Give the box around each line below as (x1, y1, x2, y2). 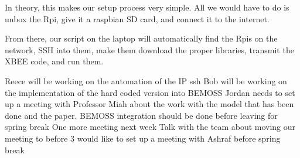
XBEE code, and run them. (5, 55, 104, 67)
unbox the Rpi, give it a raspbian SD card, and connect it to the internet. (5, 12, 270, 25)
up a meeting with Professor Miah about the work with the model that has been (5, 98, 294, 110)
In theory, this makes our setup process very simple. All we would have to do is (5, 1, 289, 13)
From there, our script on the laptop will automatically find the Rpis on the (5, 32, 278, 44)
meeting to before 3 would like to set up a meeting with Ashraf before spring (5, 132, 281, 144)
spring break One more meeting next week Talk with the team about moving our (5, 121, 296, 133)
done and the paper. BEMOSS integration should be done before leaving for (5, 109, 278, 121)
